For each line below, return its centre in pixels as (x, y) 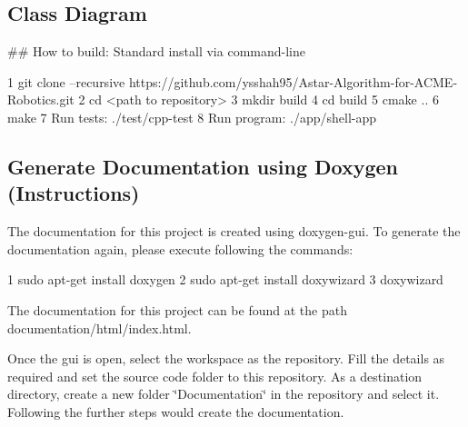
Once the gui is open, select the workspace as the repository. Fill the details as (226, 358)
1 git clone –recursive (66, 81)
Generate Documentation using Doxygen (203, 166)
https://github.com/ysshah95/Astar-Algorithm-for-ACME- (293, 81)
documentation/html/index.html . (100, 328)
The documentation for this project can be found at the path (177, 309)
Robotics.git (41, 99)
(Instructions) (74, 193)
